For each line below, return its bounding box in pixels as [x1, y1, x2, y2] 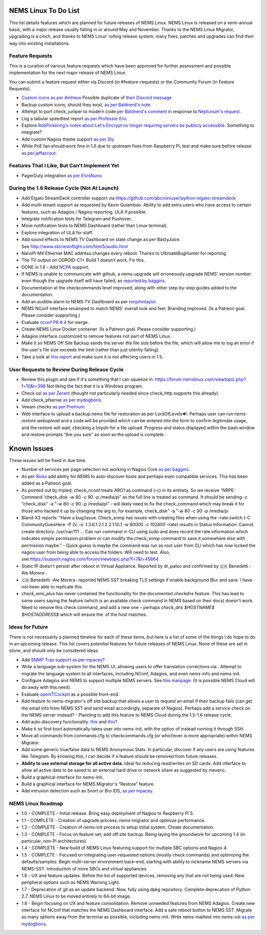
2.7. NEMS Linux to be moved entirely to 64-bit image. [21, 893, 132, 899]
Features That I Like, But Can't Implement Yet [9, 162, 119, 169]
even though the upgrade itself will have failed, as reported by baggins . [21, 278, 166, 284]
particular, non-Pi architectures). [21, 838, 88, 844]
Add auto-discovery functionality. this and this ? [21, 719, 118, 725]
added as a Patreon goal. [21, 480, 72, 486]
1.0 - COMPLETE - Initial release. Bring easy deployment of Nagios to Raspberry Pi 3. [21, 810, 194, 816]
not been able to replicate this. [21, 583, 83, 589]
